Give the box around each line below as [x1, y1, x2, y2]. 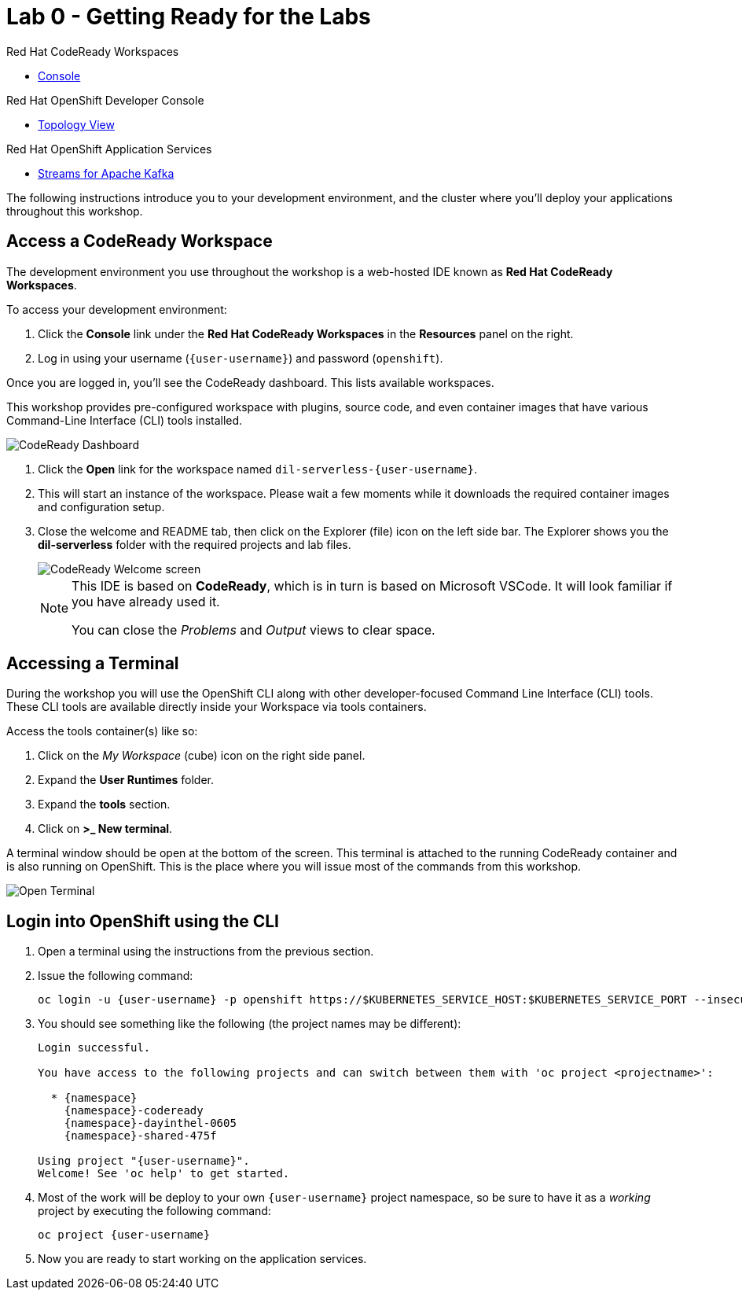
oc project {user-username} [38, 1228, 211, 1242]
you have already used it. [72, 593, 220, 609]
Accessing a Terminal [6, 654, 179, 674]
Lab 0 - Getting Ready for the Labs [6, 3, 371, 30]
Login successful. [38, 1041, 151, 1055]
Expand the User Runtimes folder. [38, 773, 214, 787]
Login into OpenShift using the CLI [6, 911, 280, 931]
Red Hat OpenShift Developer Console [6, 93, 204, 107]
